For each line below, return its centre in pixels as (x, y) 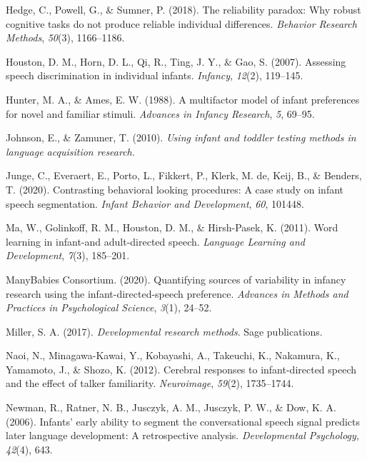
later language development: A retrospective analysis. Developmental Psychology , (182, 435)
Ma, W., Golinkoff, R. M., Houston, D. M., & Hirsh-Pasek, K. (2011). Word (172, 227)
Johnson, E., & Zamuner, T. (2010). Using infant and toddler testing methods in (181, 137)
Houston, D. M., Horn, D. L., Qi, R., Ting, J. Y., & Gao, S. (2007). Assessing (176, 61)
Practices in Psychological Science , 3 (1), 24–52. (109, 307)
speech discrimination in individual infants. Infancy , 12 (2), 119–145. (155, 75)
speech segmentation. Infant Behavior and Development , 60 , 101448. (155, 203)
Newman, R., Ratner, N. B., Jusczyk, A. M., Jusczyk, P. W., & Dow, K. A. (171, 407)
